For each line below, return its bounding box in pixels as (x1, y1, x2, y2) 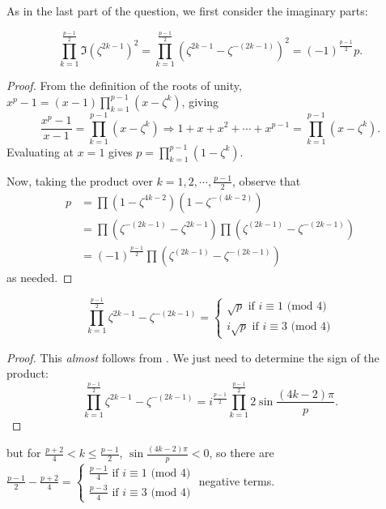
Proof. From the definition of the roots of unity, (6, 77, 242, 94)
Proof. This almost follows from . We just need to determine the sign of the (6, 349, 380, 366)
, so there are (209, 444, 274, 461)
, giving (181, 92, 219, 109)
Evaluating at (6, 143, 74, 160)
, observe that (232, 172, 301, 189)
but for (6, 444, 41, 461)
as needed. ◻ (6, 269, 73, 286)
